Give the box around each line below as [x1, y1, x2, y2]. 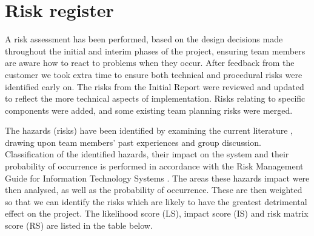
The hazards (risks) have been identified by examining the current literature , [5, 124, 293, 137]
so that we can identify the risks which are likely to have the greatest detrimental [5, 195, 307, 208]
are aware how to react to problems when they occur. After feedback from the [5, 56, 295, 69]
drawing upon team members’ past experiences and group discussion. [5, 136, 261, 148]
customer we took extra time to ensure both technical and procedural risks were [5, 68, 302, 80]
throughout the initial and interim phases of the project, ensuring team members [5, 44, 306, 57]
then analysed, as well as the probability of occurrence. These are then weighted [5, 183, 302, 196]
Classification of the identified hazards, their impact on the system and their [5, 148, 289, 160]
